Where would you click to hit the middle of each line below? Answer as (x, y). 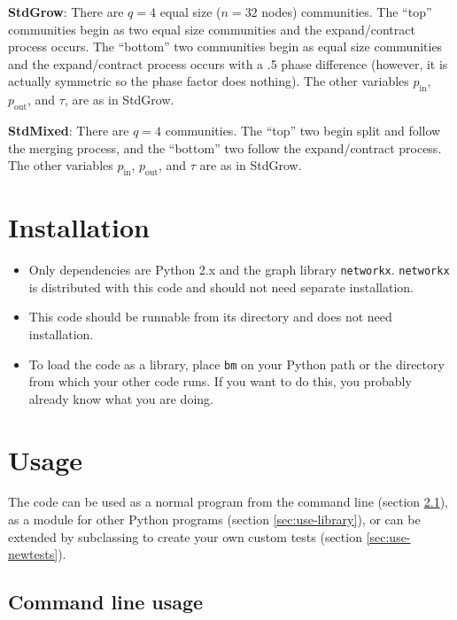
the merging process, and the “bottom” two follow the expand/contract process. (225, 147)
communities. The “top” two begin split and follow (303, 130)
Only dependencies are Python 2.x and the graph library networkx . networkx (239, 270)
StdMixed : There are (69, 130)
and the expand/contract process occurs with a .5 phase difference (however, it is (228, 63)
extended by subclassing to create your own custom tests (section (185, 536)
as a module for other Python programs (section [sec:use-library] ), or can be (214, 519)
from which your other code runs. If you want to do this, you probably (220, 381)
